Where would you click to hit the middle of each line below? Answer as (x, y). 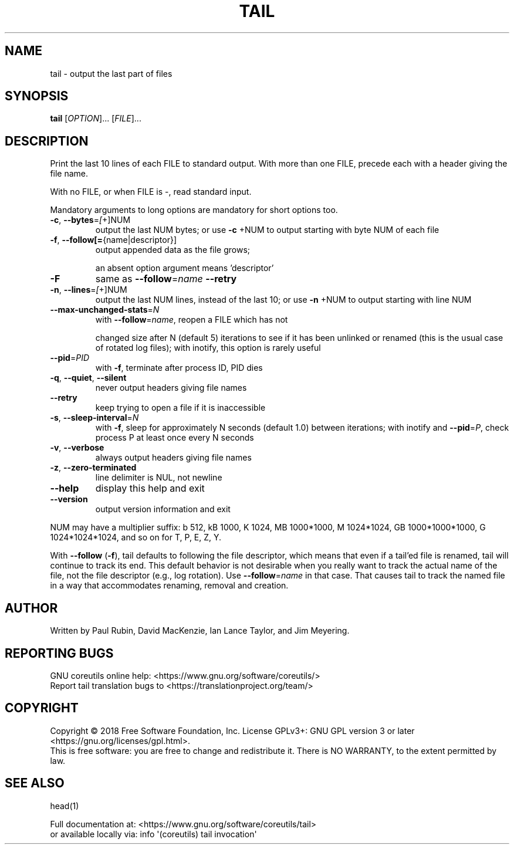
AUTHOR (31, 608)
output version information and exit (163, 509)
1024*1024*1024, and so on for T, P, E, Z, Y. (136, 537)
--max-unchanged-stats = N (105, 310)
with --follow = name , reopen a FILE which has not (192, 320)
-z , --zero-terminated (93, 468)
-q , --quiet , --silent (88, 378)
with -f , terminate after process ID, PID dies (179, 368)
